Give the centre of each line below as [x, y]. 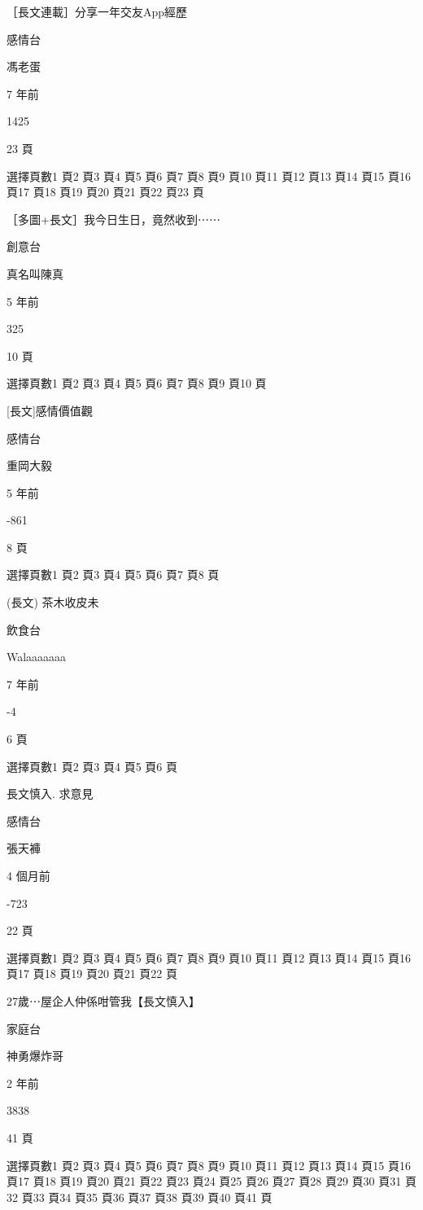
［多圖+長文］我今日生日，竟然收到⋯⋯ [113, 219]
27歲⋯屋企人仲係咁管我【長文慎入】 [103, 1000]
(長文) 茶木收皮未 [53, 602]
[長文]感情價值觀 [50, 410]
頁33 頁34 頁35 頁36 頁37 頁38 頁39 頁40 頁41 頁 [147, 1197]
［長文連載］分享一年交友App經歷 [97, 11]
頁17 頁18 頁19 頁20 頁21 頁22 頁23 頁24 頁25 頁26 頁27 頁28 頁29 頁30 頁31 [204, 1181]
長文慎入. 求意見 [50, 794]
